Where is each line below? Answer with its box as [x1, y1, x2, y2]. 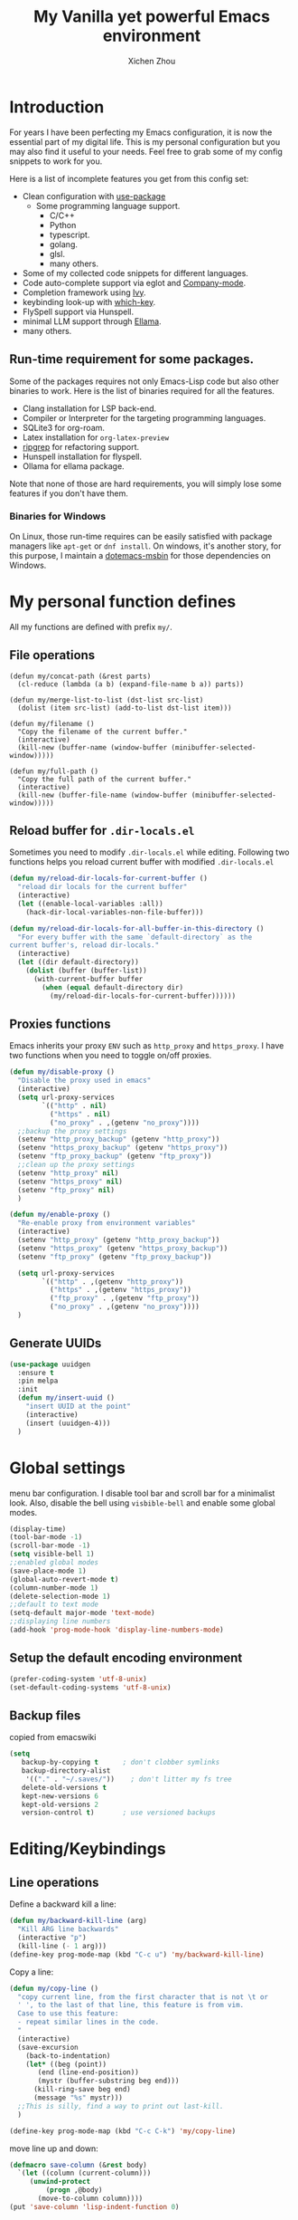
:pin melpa [17, 1376, 59, 1386]
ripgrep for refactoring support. [22, 441, 140, 452]
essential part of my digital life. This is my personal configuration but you [9, 136, 281, 147]
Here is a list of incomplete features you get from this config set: [9, 173, 249, 184]
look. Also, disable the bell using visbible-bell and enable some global [9, 1497, 275, 1508]
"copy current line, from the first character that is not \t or [17, 1992, 269, 2002]
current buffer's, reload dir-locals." [9, 941, 160, 950]
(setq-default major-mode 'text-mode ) [9, 1609, 155, 1618]
